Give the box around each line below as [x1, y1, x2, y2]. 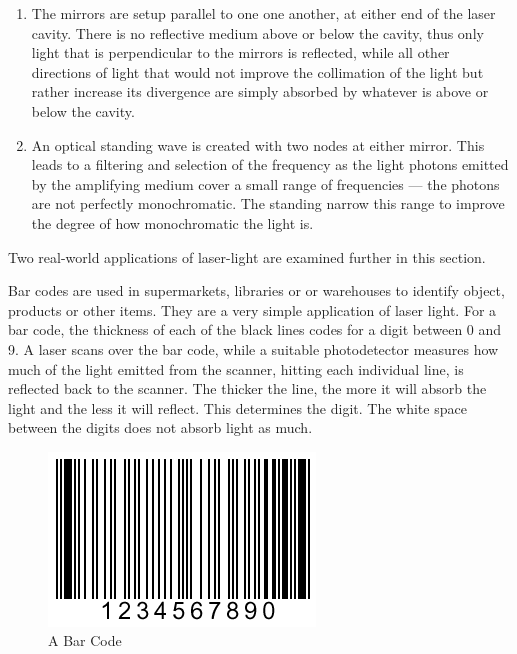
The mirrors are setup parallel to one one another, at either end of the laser [31, 3, 496, 23]
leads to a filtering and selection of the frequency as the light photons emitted [31, 154, 509, 175]
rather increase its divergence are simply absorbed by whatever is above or [31, 81, 489, 102]
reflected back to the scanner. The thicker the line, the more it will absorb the [8, 378, 487, 399]
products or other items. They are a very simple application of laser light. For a [8, 299, 497, 320]
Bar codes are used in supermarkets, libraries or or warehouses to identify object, [8, 280, 505, 301]
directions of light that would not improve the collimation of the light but [31, 61, 484, 82]
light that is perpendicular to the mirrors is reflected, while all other [31, 42, 450, 63]
